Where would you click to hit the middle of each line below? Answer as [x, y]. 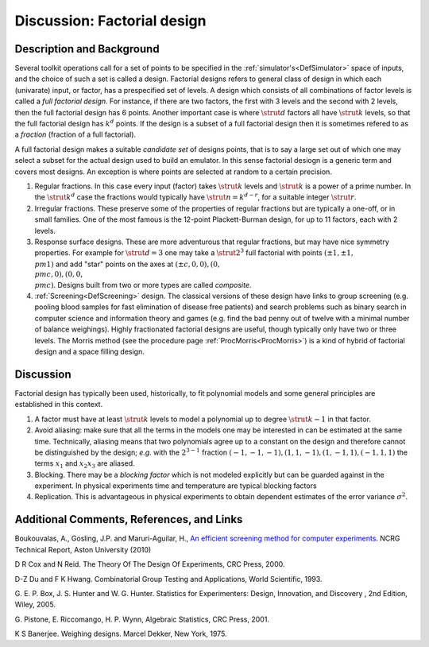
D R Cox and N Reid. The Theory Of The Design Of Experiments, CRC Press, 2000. [150, 564]
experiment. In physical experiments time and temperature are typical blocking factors [176, 486]
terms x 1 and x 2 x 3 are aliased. [85, 465]
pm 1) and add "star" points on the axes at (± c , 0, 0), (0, [127, 264]
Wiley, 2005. [35, 605]
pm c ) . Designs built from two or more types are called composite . [143, 285]
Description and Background [87, 49]
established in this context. [59, 405]
